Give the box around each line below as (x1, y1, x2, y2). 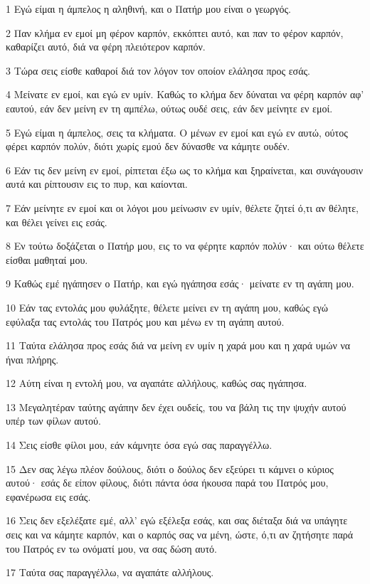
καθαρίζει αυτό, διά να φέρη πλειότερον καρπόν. (6, 39, 206, 54)
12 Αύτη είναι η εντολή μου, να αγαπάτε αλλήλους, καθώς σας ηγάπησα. (6, 376, 307, 391)
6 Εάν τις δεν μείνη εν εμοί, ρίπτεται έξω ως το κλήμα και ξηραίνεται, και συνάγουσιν (6, 162, 364, 177)
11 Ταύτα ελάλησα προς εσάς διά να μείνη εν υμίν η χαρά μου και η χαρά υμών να (6, 338, 351, 353)
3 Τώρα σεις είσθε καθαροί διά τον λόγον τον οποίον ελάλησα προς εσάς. (6, 63, 310, 78)
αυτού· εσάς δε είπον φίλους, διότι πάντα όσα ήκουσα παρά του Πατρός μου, (6, 475, 329, 490)
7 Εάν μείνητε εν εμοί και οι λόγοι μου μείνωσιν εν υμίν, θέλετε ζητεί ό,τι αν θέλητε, (6, 200, 359, 215)
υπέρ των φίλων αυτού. (6, 413, 101, 428)
